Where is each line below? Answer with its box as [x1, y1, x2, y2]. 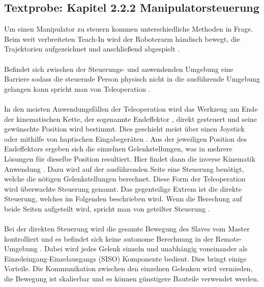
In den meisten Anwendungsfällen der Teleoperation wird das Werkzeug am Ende [4, 103, 258, 114]
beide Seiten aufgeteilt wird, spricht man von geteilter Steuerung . [4, 203, 210, 214]
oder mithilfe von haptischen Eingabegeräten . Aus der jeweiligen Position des [4, 133, 247, 144]
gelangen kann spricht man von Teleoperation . [4, 83, 151, 94]
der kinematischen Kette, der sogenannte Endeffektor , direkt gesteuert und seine [4, 113, 257, 124]
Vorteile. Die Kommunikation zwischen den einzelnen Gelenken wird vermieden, [4, 263, 253, 274]
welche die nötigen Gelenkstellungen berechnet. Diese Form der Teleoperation [4, 173, 246, 184]
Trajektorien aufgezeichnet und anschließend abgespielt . [4, 43, 180, 54]
